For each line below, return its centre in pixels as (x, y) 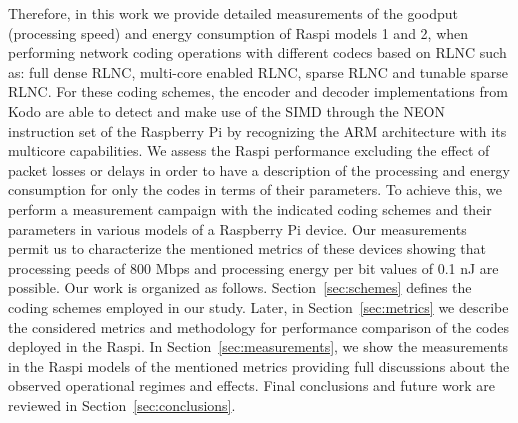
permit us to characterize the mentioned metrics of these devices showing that (247, 248)
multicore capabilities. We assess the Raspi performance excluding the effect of (249, 150)
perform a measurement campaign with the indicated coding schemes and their (250, 208)
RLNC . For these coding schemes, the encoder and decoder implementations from (258, 91)
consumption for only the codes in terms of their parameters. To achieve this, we (255, 189)
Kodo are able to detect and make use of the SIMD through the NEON (226, 110)
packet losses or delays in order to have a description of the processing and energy (259, 169)
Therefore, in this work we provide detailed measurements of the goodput (233, 13)
